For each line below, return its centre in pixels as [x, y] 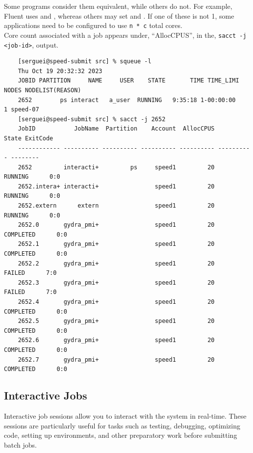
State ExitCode [29, 138]
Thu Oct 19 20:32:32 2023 [60, 71]
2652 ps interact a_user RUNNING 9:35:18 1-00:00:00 [127, 100]
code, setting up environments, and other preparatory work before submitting [121, 435]
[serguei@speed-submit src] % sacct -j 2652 [92, 119]
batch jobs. [20, 444]
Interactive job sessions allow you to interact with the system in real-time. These [125, 415]
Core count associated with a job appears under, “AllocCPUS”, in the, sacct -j [125, 35]
